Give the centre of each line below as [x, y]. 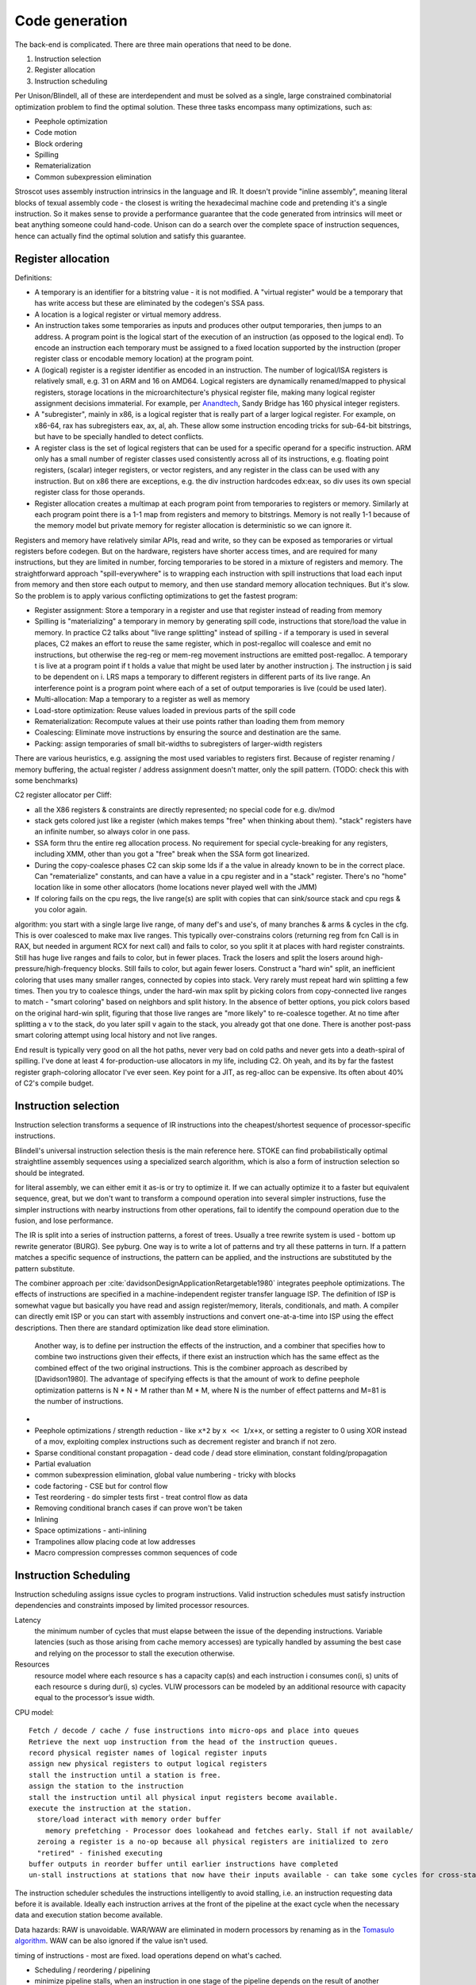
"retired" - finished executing [100, 1853]
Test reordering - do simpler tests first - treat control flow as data [141, 1497]
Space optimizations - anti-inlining [90, 1530]
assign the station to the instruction [106, 1786]
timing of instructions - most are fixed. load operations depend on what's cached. [148, 1955]
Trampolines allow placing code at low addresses [115, 1541]
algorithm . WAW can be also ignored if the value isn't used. [111, 1941]
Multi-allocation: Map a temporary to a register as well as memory [142, 700]
